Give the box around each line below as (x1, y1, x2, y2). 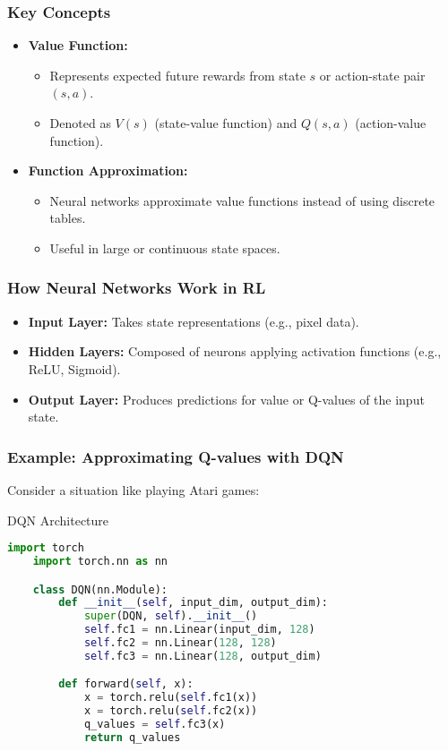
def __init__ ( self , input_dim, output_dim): (58, 596, 329, 610)
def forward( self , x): (58, 678, 194, 691)
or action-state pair (319, 65, 426, 84)
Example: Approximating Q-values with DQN (7, 445, 344, 467)
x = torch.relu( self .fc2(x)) (83, 704, 258, 718)
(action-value (355, 114, 426, 132)
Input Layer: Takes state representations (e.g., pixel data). (28, 311, 359, 330)
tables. (49, 209, 86, 227)
